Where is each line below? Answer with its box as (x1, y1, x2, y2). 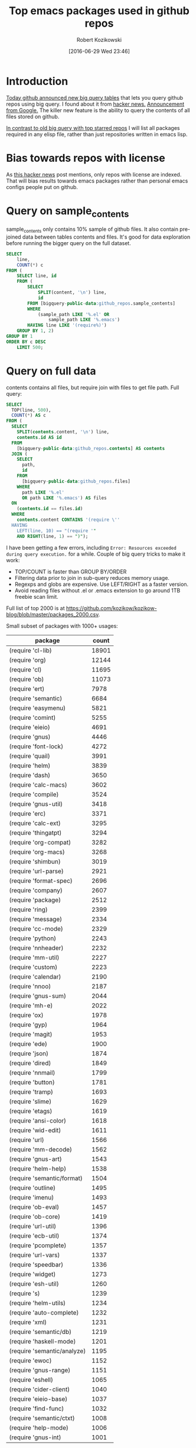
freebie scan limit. (14, 593, 59, 600)
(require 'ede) (9, 1039, 48, 1048)
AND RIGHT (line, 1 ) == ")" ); (17, 533, 89, 539)
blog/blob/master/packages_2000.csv (6, 611, 99, 618)
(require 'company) (9, 886, 63, 894)
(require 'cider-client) (9, 1385, 70, 1393)
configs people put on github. (6, 183, 79, 190)
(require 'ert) (9, 684, 45, 693)
